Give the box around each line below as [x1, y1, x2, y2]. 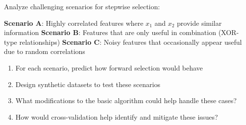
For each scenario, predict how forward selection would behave [15, 62, 203, 72]
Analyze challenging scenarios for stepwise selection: [4, 1, 160, 11]
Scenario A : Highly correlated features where [4, 18, 144, 28]
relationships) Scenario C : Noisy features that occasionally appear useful [19, 36, 242, 47]
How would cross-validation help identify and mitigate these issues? [15, 111, 218, 122]
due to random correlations [4, 46, 85, 56]
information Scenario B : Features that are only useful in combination [4, 27, 216, 37]
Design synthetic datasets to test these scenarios [15, 79, 160, 89]
